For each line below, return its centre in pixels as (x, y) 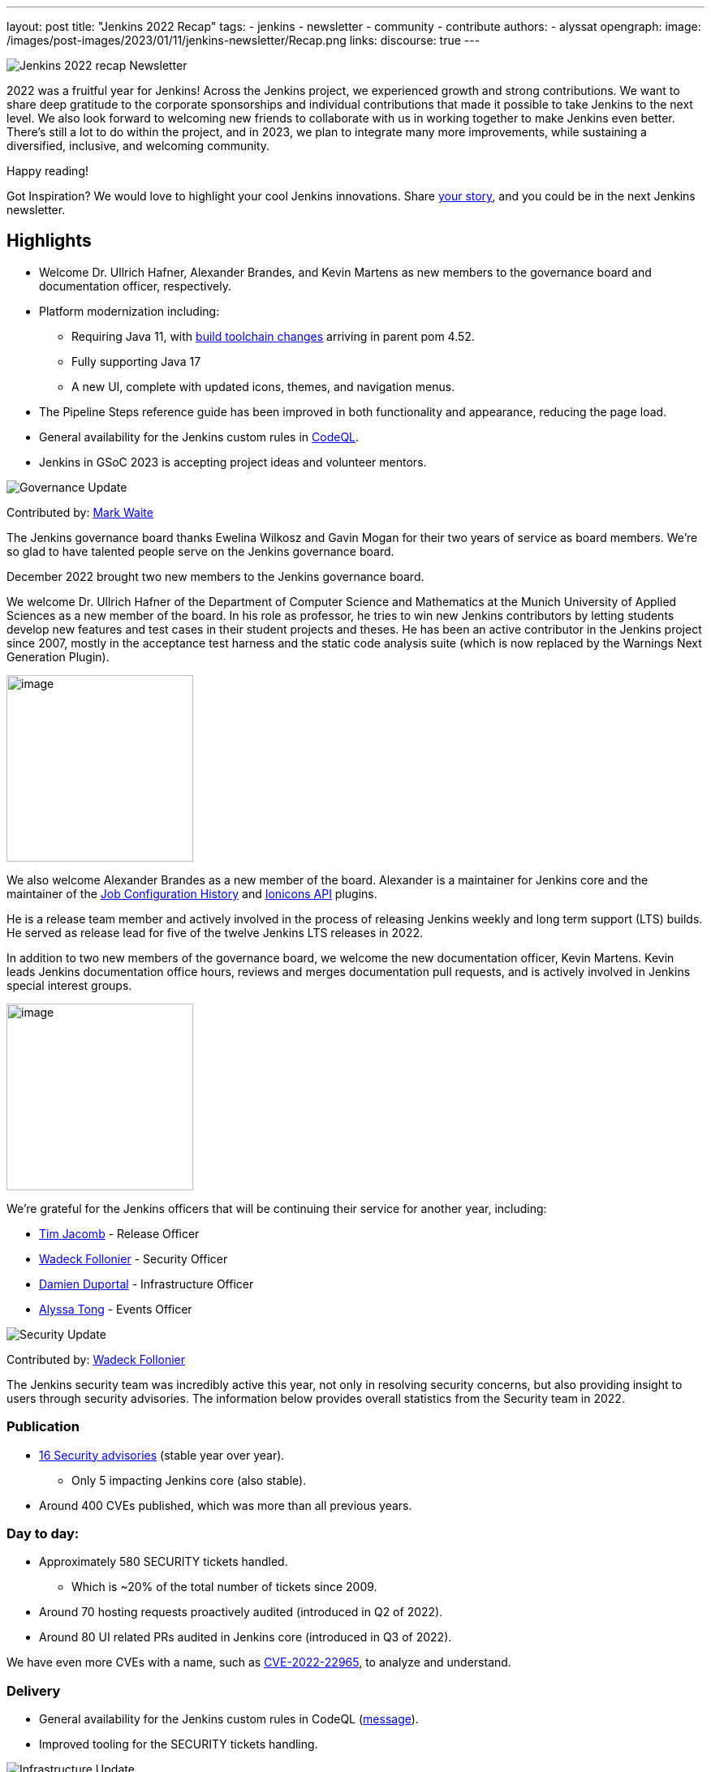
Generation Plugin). (58, 656)
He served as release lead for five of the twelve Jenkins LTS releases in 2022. (215, 932)
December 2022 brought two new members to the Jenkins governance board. (215, 576)
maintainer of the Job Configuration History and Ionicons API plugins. (192, 893)
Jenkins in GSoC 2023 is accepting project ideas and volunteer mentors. (233, 462)
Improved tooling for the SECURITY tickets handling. (179, 1744)
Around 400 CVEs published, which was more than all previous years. (226, 1505)
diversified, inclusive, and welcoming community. (138, 146)
